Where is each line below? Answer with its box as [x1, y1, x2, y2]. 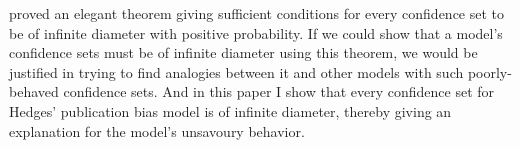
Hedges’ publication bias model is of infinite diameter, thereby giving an [9, 100, 452, 121]
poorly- [467, 61, 512, 82]
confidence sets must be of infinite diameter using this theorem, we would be [9, 42, 478, 63]
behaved [9, 81, 59, 102]
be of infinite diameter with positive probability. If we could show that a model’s [9, 22, 503, 43]
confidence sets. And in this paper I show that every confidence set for [63, 81, 495, 102]
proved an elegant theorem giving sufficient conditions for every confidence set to [9, 3, 505, 23]
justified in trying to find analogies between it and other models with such [9, 61, 464, 82]
